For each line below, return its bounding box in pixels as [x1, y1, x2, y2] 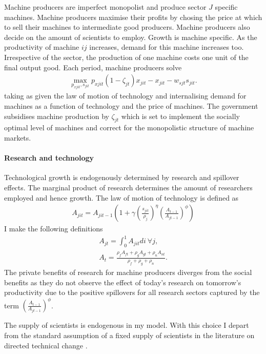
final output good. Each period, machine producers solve [4, 62, 182, 72]
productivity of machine [4, 42, 79, 52]
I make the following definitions [4, 223, 103, 234]
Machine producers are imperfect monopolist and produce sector [4, 2, 207, 12]
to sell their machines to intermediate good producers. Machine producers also [4, 22, 250, 32]
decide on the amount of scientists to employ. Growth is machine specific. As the [4, 31, 257, 42]
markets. [4, 132, 31, 143]
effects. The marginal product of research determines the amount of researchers [4, 182, 253, 192]
